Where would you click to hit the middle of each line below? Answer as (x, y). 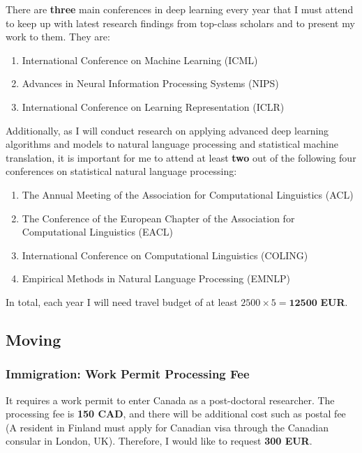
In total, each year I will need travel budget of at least (122, 301)
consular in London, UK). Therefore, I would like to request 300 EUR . (159, 441)
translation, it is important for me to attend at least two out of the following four (181, 157)
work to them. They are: (58, 37)
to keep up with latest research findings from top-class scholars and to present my (180, 23)
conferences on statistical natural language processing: (121, 171)
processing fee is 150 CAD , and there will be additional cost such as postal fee (176, 414)
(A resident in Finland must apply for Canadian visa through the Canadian (167, 427)
